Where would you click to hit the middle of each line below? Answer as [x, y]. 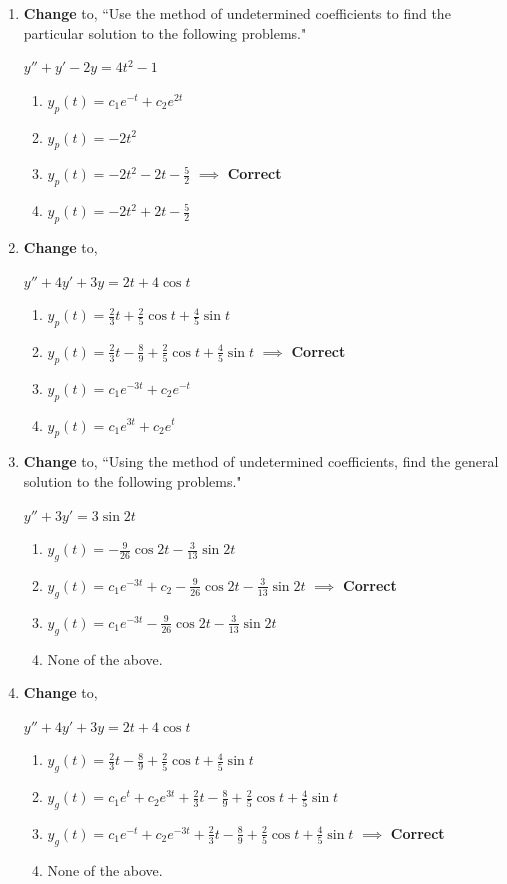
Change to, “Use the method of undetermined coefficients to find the [237, 13]
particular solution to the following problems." [165, 32]
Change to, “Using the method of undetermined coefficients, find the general [261, 461]
